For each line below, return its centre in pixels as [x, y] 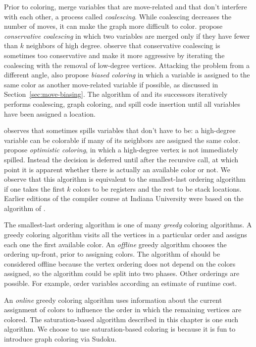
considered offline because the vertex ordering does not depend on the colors [120, 263]
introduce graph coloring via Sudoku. [60, 339]
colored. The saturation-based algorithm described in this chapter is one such [121, 319]
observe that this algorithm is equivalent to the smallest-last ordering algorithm [125, 179]
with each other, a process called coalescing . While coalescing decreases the [118, 16]
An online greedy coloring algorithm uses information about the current [113, 300]
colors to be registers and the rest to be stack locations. [157, 188]
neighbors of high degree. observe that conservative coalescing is [123, 45]
